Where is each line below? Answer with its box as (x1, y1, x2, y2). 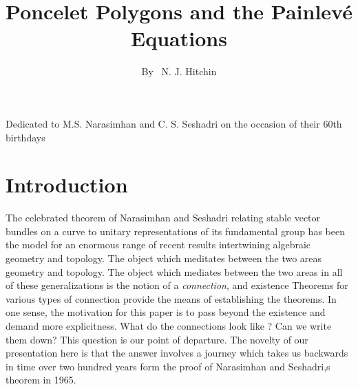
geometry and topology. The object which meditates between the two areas (6, 251, 322, 265)
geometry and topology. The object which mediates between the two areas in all (6, 264, 343, 279)
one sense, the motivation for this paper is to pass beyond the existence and (6, 305, 326, 319)
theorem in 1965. (6, 372, 76, 387)
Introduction (6, 170, 128, 199)
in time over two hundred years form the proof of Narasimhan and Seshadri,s (6, 359, 330, 373)
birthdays (6, 130, 45, 144)
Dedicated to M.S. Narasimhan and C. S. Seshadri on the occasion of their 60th (6, 116, 342, 130)
